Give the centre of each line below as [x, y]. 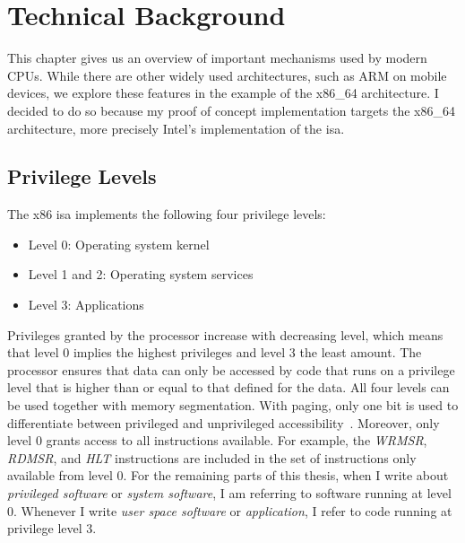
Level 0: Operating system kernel [119, 244]
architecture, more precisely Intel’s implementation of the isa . [176, 128]
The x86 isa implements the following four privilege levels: [167, 214]
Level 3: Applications [86, 305]
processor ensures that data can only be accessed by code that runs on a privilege [231, 369]
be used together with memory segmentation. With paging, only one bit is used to [233, 405]
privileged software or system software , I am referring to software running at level [229, 493]
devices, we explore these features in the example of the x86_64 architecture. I [223, 93]
